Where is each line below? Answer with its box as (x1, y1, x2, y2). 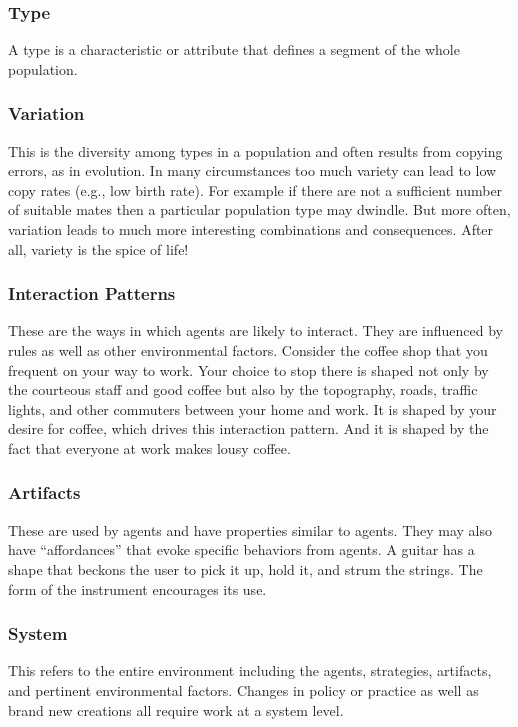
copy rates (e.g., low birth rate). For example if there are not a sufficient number (8, 179, 503, 200)
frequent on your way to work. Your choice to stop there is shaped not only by (8, 359, 489, 380)
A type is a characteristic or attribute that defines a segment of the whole (8, 39, 460, 60)
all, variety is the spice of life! (8, 238, 189, 259)
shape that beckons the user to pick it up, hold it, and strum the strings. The (8, 558, 483, 579)
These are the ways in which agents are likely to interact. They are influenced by (8, 320, 503, 341)
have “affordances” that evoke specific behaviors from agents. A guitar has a (8, 539, 475, 560)
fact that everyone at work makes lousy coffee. (8, 437, 291, 458)
